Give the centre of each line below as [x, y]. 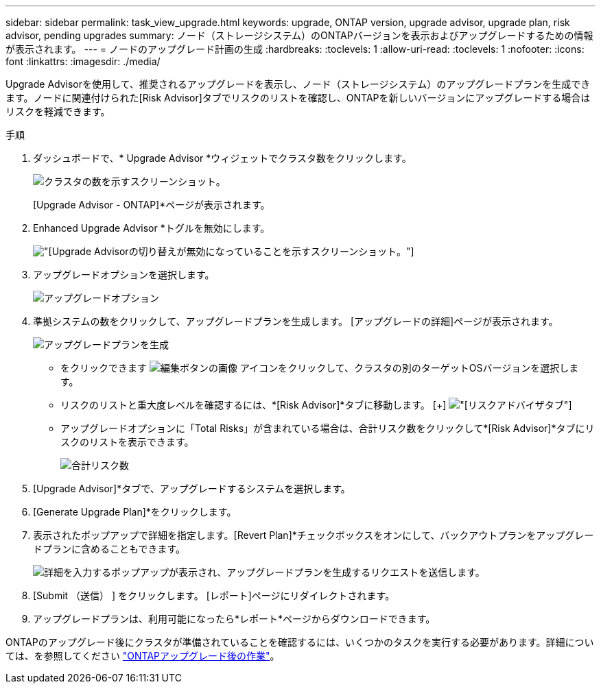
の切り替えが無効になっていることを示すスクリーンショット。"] [271, 251]
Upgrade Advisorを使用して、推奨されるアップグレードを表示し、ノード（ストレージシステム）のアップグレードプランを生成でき [298, 84]
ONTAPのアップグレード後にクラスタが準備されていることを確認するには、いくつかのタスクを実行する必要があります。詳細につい [300, 642]
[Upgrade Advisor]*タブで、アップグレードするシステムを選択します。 [192, 488]
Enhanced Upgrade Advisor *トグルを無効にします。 [152, 228]
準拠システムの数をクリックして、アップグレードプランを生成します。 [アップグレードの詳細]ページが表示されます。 [296, 321]
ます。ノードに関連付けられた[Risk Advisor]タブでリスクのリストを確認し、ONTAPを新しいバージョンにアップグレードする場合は [298, 98]
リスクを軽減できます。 [58, 111]
